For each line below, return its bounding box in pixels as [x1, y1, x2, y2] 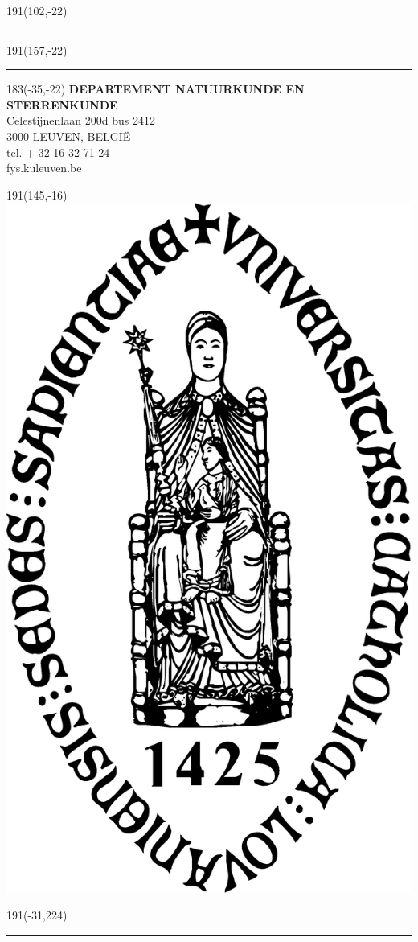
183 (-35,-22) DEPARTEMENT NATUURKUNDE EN [6, 80, 305, 97]
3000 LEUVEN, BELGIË [6, 127, 131, 144]
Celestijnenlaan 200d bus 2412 [6, 112, 155, 129]
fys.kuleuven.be [6, 159, 82, 176]
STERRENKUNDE [6, 96, 118, 113]
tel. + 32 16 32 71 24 [6, 143, 110, 160]
